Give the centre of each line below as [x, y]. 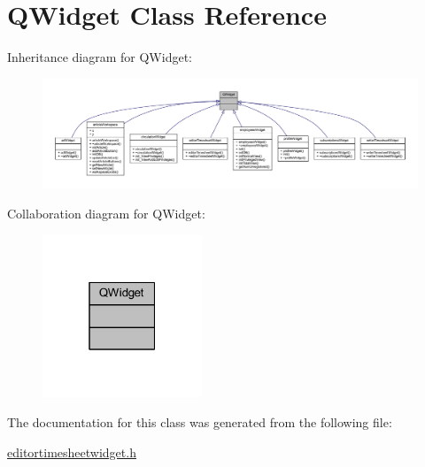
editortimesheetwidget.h [72, 452]
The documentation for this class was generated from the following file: [200, 421]
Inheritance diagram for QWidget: [100, 57]
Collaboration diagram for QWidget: [106, 213]
